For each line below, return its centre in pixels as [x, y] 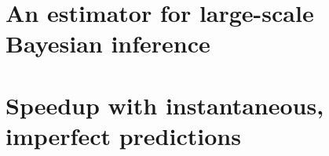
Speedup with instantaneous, [165, 105]
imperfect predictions [123, 135]
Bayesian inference [108, 44]
